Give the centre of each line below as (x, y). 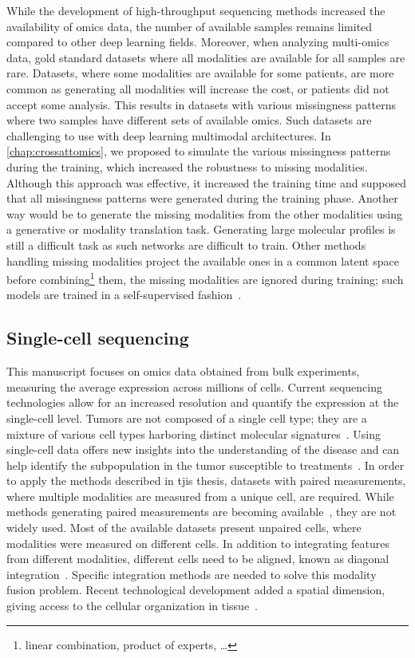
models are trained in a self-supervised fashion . (124, 295)
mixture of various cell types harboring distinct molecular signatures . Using (194, 433)
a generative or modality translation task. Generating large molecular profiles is (201, 229)
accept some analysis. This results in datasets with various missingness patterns (202, 104)
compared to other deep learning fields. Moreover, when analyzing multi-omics (198, 42)
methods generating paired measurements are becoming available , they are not (202, 512)
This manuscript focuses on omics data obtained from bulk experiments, (183, 371)
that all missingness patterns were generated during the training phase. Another (202, 198)
